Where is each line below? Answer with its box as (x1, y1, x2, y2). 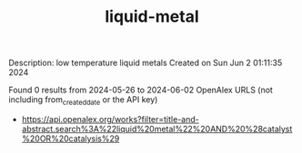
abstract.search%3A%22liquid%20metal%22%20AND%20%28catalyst (21, 123, 293, 134)
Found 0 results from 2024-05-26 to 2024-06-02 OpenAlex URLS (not (8, 84, 274, 96)
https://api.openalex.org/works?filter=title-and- (21, 113, 199, 124)
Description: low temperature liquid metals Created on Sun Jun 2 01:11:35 (8, 57, 283, 69)
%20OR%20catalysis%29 (21, 133, 120, 144)
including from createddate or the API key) (8, 94, 158, 107)
